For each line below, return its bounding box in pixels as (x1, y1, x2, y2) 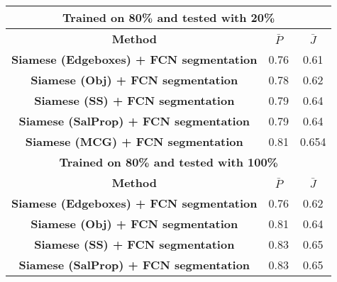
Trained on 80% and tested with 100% (59, 154, 278, 170)
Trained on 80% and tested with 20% (62, 9, 275, 26)
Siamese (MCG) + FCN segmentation (25, 133, 243, 150)
